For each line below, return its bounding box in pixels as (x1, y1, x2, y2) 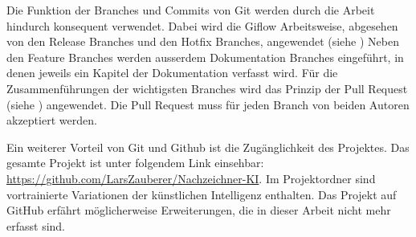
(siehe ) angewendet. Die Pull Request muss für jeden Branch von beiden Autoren (6, 96, 410, 112)
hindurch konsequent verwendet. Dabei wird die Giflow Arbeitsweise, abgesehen (6, 17, 398, 34)
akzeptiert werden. (6, 112, 97, 129)
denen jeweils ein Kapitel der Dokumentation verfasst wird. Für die (6, 64, 338, 81)
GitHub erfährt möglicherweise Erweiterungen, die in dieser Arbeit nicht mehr (6, 202, 391, 219)
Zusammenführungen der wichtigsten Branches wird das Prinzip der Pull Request (6, 80, 408, 96)
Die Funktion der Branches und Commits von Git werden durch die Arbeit (6, 2, 375, 18)
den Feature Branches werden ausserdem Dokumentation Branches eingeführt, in (6, 48, 404, 65)
